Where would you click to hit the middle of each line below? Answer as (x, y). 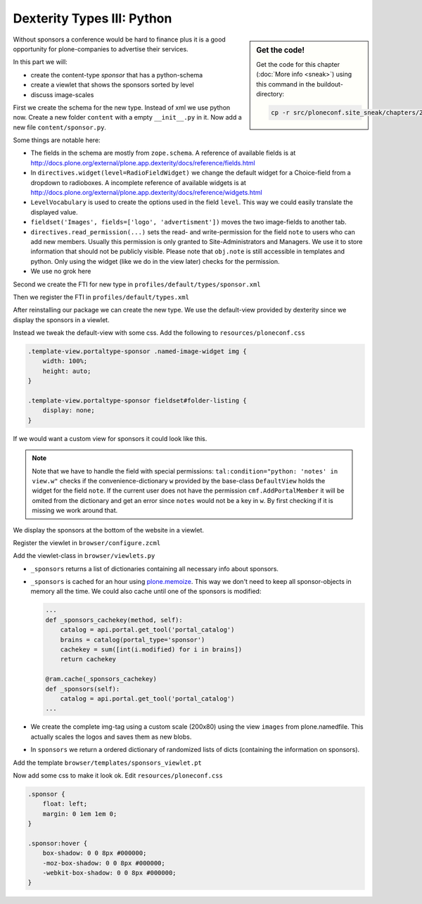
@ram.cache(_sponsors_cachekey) (101, 679)
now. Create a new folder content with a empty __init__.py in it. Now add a (127, 117)
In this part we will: (40, 62)
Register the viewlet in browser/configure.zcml (87, 542)
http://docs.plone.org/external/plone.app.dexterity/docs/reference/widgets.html (147, 193)
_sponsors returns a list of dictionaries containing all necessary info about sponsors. (155, 568)
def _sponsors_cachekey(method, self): (114, 620)
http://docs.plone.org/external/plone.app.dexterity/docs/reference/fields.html (143, 163)
